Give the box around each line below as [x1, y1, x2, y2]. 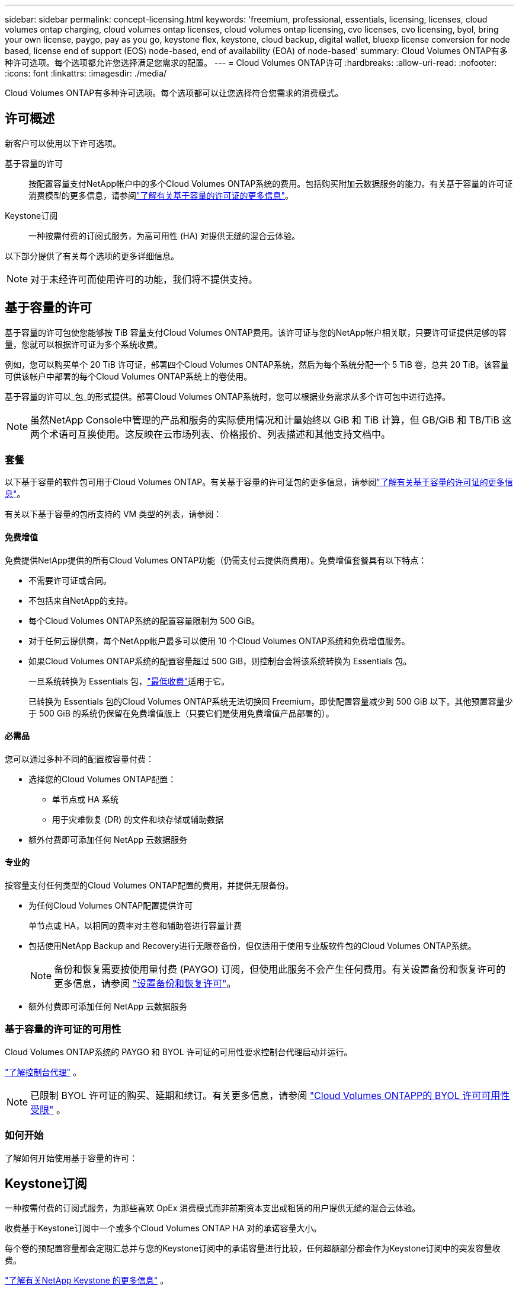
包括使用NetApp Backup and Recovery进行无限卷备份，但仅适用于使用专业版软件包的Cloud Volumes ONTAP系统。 [28, 941, 476, 951]
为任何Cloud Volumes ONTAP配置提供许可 [28, 900, 193, 911]
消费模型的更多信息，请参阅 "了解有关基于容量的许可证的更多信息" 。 [28, 190, 294, 200]
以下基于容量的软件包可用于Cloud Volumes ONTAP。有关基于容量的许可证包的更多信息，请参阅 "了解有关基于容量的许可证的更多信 [5, 477, 513, 488]
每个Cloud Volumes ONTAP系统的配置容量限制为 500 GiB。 [28, 615, 260, 626]
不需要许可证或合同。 [28, 575, 111, 585]
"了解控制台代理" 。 [5, 1066, 81, 1077]
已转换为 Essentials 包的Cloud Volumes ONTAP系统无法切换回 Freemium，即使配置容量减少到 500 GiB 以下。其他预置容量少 [28, 696, 513, 706]
